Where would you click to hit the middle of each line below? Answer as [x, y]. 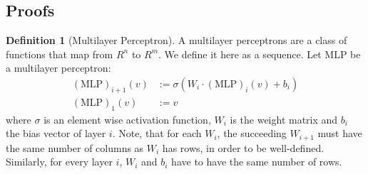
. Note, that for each [157, 133]
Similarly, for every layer [59, 162]
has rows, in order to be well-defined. [243, 147]
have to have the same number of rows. [257, 162]
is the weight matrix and [284, 119]
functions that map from [60, 54]
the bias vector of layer [56, 133]
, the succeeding [252, 133]
